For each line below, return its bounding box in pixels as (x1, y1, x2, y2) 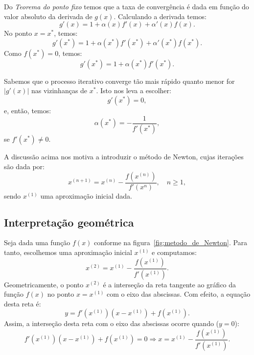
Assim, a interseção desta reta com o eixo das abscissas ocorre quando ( (4, 318, 219, 329)
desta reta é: (4, 298, 41, 308)
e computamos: (152, 247, 197, 257)
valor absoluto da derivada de (4, 11, 92, 21)
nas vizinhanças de (31, 85, 88, 96)
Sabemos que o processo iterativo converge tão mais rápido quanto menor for (4, 76, 235, 86)
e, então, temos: (4, 105, 51, 115)
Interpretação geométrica (4, 214, 134, 229)
